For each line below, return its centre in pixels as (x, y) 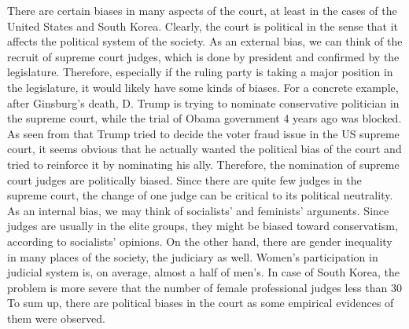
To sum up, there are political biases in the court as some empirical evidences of (201, 303)
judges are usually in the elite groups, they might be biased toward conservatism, (203, 226)
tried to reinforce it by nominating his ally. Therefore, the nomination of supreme (203, 164)
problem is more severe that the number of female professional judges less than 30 (204, 287)
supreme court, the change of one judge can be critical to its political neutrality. (200, 195)
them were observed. (56, 318)
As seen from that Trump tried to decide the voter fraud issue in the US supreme (203, 133)
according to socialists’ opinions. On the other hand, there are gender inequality (200, 241)
